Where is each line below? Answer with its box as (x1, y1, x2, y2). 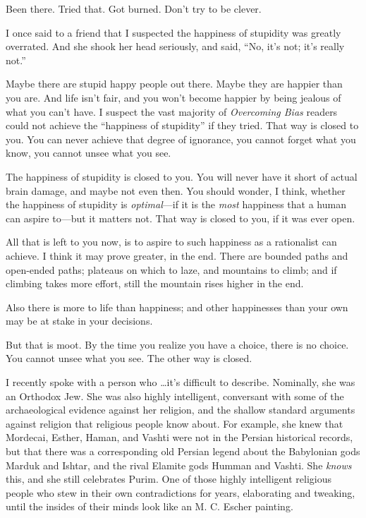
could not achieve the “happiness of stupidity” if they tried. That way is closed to (6, 118, 359, 133)
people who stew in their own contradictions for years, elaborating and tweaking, (6, 485, 355, 500)
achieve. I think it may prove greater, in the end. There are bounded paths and (6, 248, 348, 263)
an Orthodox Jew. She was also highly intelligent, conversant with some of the (6, 388, 344, 403)
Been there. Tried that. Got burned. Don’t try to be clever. (6, 1, 262, 16)
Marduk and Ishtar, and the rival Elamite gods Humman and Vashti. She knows (6, 457, 352, 472)
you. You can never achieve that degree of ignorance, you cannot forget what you (6, 131, 356, 146)
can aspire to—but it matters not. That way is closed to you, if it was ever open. (6, 210, 355, 225)
